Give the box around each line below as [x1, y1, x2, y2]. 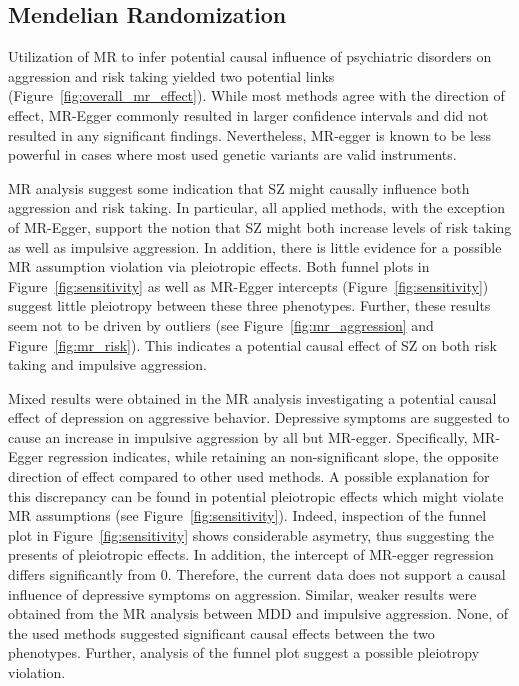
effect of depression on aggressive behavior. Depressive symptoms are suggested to [8, 407, 510, 428]
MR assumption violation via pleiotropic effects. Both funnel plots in [8, 256, 430, 277]
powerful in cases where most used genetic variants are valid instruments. [8, 144, 457, 165]
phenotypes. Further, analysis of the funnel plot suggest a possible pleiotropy [8, 642, 480, 663]
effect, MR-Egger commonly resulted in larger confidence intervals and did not [8, 104, 489, 125]
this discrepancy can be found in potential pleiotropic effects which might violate [8, 485, 504, 506]
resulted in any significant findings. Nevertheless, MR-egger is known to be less [8, 124, 492, 145]
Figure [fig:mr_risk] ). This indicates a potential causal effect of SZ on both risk [8, 334, 497, 355]
